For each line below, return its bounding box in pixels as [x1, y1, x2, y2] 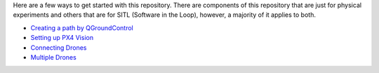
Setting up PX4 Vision [30, 34, 94, 42]
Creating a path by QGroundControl [30, 23, 133, 32]
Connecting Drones [30, 43, 87, 52]
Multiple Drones [30, 53, 77, 61]
